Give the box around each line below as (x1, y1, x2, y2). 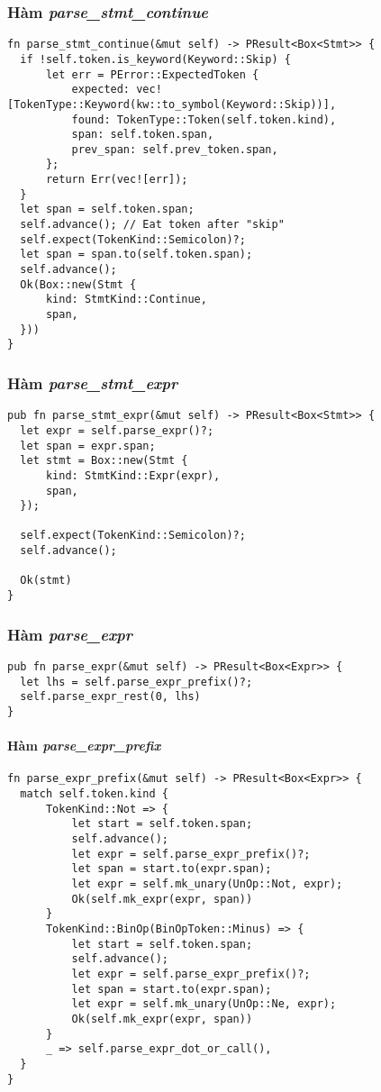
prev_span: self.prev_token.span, (71, 142, 278, 156)
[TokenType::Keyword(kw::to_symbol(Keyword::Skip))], (7, 97, 337, 111)
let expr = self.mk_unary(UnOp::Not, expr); (71, 877, 343, 890)
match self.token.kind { (20, 787, 168, 801)
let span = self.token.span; (20, 203, 195, 216)
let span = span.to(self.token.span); (20, 248, 253, 261)
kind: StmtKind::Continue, (45, 293, 207, 306)
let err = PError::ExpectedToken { (45, 68, 259, 81)
